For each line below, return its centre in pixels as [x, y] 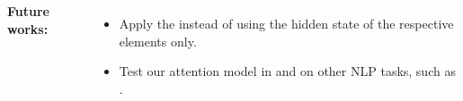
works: [28, 28]
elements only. [158, 41]
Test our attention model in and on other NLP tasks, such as [287, 71]
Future [28, 11]
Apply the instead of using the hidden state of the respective [286, 23]
